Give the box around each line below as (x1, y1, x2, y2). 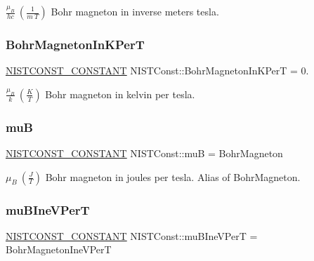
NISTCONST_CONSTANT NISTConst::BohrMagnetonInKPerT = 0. (6, 63, 309, 78)
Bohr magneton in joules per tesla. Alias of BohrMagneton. (45, 169, 301, 184)
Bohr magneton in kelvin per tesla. (45, 86, 195, 101)
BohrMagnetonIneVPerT (6, 242, 112, 257)
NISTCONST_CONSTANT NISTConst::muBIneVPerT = (6, 228, 258, 243)
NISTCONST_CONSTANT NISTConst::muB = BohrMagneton (6, 146, 283, 161)
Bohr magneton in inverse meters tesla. (51, 4, 219, 18)
